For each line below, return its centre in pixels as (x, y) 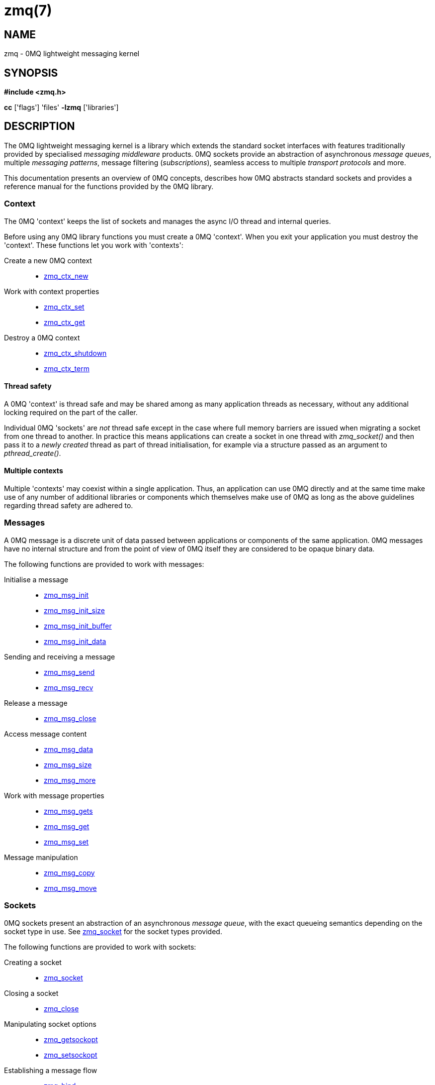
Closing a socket (31, 993)
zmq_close (61, 1008)
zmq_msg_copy (69, 872)
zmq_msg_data (68, 749)
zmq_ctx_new (66, 276)
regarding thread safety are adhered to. (69, 506)
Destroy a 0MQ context (42, 337)
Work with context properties (52, 291)
